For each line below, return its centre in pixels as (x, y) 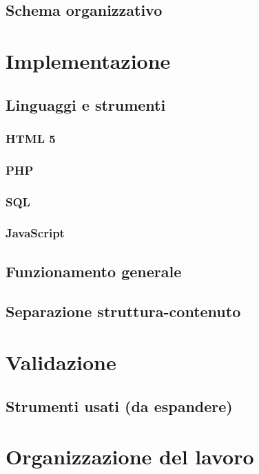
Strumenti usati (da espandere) (119, 406)
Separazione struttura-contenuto (123, 311)
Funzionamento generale (94, 271)
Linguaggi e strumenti (86, 104)
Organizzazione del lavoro (130, 456)
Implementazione (88, 60)
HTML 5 (31, 138)
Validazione (61, 362)
